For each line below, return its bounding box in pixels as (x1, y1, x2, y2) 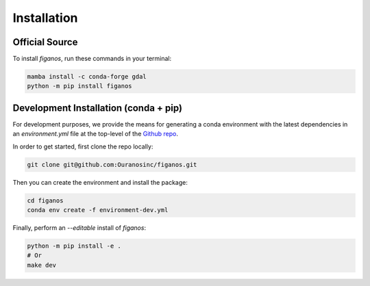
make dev (27, 261, 57, 269)
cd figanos (27, 196, 64, 205)
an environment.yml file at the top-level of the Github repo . (12, 130, 178, 138)
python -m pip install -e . (27, 242, 121, 250)
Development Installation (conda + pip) (12, 102, 183, 114)
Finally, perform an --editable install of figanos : (12, 224, 147, 232)
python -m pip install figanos (27, 82, 133, 90)
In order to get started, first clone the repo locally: (12, 142, 153, 151)
